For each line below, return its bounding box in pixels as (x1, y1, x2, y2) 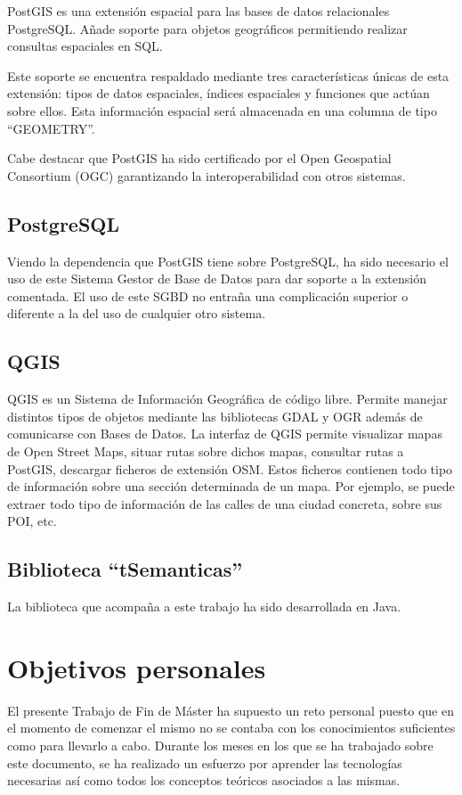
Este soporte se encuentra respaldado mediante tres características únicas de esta (7, 66, 450, 85)
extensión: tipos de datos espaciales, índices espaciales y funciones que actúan (7, 84, 430, 102)
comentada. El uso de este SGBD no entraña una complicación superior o (7, 286, 409, 305)
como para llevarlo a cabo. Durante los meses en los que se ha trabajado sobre (7, 735, 434, 754)
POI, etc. (7, 512, 57, 530)
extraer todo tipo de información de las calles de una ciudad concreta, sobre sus (7, 494, 442, 512)
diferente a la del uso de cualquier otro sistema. (7, 304, 266, 323)
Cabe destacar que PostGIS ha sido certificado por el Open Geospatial (7, 149, 392, 168)
